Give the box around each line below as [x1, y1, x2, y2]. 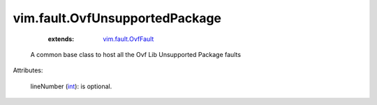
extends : [47, 35, 75, 43]
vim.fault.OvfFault [103, 35, 154, 43]
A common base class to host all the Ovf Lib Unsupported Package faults [30, 50, 241, 58]
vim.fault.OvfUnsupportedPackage [13, 10, 222, 26]
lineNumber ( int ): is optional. [30, 82, 112, 90]
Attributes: [13, 66, 43, 74]
